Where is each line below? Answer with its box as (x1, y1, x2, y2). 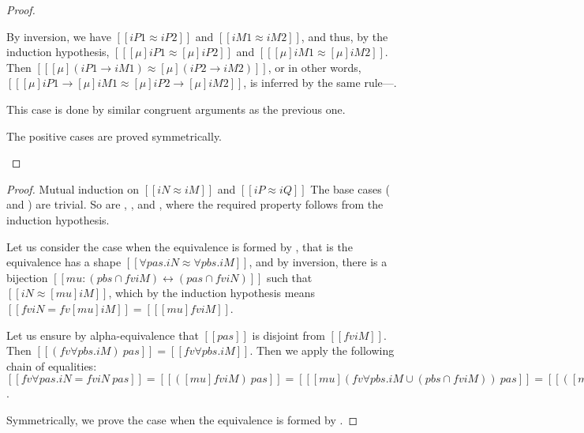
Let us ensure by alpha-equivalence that (6, 326, 199, 343)
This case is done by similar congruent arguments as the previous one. (6, 100, 346, 117)
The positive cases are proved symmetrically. (6, 127, 222, 144)
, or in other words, (268, 58, 361, 75)
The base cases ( (310, 180, 390, 197)
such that (267, 269, 313, 285)
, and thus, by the (301, 28, 388, 44)
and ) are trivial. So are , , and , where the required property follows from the (6, 196, 384, 213)
